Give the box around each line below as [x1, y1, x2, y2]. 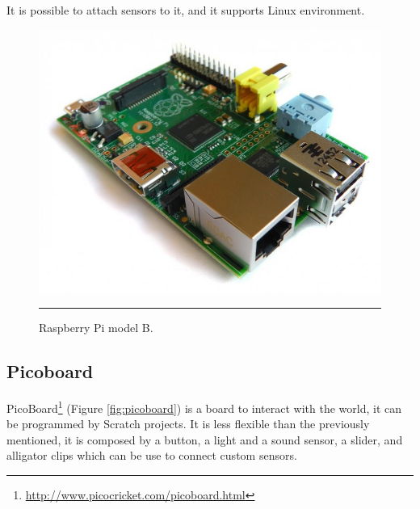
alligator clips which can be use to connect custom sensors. [6, 447, 297, 464]
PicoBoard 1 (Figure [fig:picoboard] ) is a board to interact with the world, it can [6, 398, 402, 416]
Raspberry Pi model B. [39, 319, 153, 336]
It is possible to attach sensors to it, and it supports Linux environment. [6, 2, 365, 18]
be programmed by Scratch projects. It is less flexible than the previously [6, 415, 370, 432]
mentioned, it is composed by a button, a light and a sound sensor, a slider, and [6, 431, 403, 448]
